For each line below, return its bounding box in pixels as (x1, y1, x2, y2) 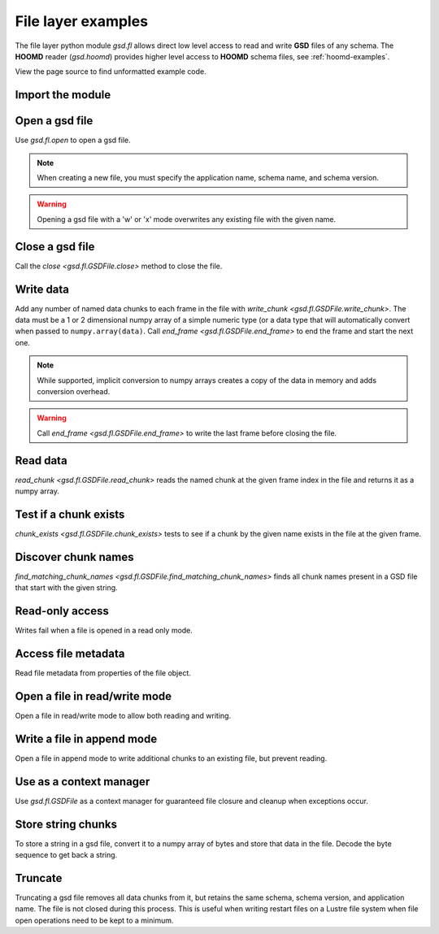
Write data (15, 282, 69, 296)
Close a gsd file (15, 240, 95, 254)
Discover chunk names (15, 550, 134, 564)
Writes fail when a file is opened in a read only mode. (15, 626, 193, 636)
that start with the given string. (15, 583, 118, 593)
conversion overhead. (37, 386, 111, 396)
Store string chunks (15, 817, 118, 831)
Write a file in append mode (15, 732, 158, 745)
